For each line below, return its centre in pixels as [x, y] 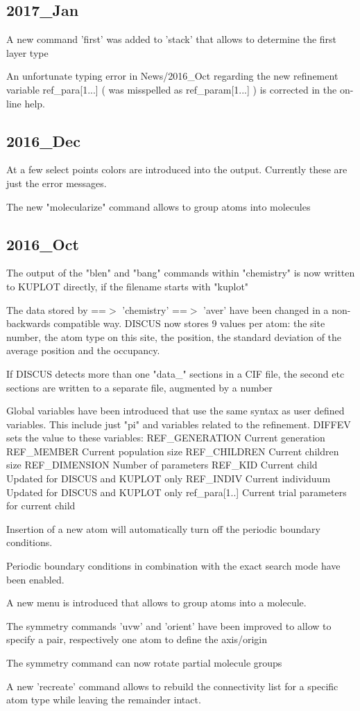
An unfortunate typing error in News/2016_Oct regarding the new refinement [172, 76]
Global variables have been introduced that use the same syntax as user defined [175, 411]
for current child [41, 506]
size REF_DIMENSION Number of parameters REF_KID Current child [162, 465]
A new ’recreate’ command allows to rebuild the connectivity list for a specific [172, 686]
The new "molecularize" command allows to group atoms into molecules [158, 206]
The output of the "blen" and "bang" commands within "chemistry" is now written [181, 273]
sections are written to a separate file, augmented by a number [139, 387]
